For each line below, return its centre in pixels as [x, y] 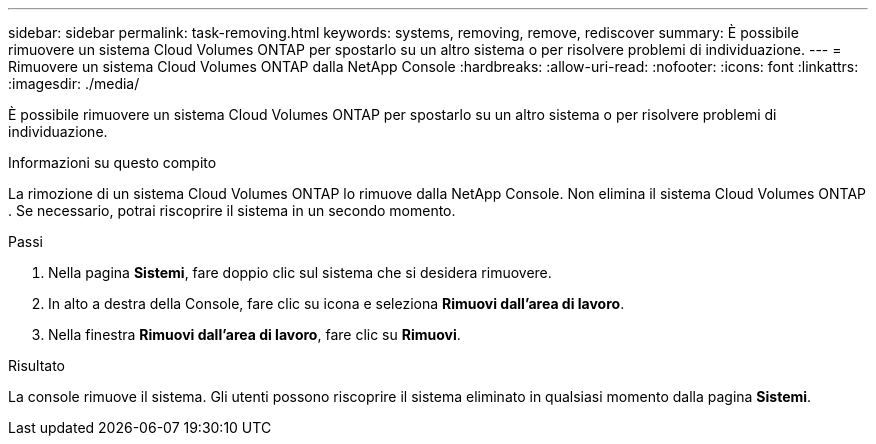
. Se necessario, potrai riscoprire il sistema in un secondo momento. [232, 210]
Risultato [37, 365]
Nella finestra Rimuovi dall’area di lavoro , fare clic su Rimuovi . [254, 334]
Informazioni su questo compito [112, 162]
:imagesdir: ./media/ [74, 83]
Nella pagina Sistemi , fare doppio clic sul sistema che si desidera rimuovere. [300, 272]
